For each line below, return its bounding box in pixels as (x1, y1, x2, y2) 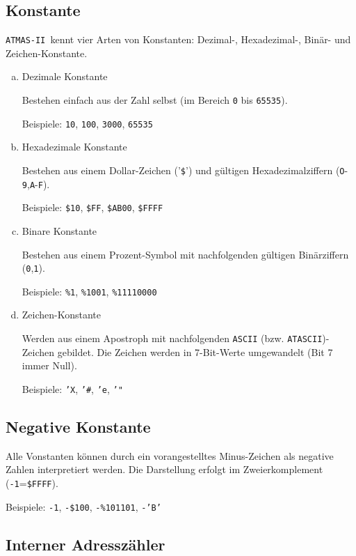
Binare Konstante (22, 223, 97, 238)
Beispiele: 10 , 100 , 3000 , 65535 (22, 116, 153, 130)
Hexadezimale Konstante (22, 139, 127, 154)
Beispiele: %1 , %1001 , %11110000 (22, 284, 157, 298)
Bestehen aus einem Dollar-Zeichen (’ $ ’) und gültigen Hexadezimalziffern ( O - (22, 162, 348, 177)
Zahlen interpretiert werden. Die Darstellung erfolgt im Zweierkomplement (6, 462, 323, 477)
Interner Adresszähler (6, 533, 165, 555)
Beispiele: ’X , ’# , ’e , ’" (22, 381, 123, 396)
